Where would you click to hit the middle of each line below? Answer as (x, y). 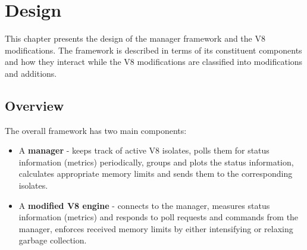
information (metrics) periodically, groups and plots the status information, (156, 162)
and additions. (31, 73)
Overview (35, 105)
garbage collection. (53, 240)
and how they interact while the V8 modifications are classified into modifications (154, 62)
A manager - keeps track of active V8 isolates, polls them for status (144, 150)
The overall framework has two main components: (96, 130)
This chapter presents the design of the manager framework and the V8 (135, 38)
